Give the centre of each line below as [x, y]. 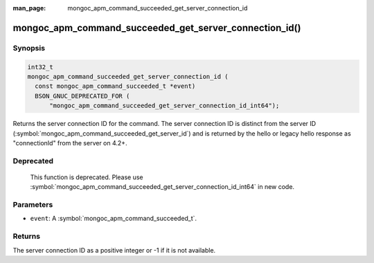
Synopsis [29, 48]
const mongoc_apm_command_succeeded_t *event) [115, 86]
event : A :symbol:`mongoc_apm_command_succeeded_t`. [114, 219]
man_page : [29, 8]
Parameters [33, 205]
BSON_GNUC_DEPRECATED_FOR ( [82, 96]
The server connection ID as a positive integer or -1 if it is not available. [114, 250]
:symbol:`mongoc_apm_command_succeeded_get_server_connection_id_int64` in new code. [162, 187]
